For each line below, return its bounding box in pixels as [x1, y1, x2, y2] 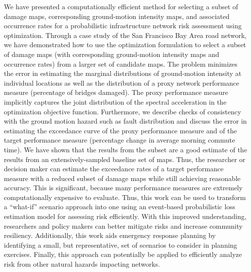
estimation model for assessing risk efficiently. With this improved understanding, [4, 211, 247, 221]
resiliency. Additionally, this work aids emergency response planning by [4, 230, 216, 240]
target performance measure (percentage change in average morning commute [4, 135, 235, 145]
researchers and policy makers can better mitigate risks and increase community [4, 220, 243, 231]
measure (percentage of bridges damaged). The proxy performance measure [4, 87, 228, 97]
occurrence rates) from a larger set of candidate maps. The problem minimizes [4, 58, 238, 69]
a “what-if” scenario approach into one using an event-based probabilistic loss [4, 201, 235, 212]
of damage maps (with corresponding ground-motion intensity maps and [4, 49, 219, 59]
